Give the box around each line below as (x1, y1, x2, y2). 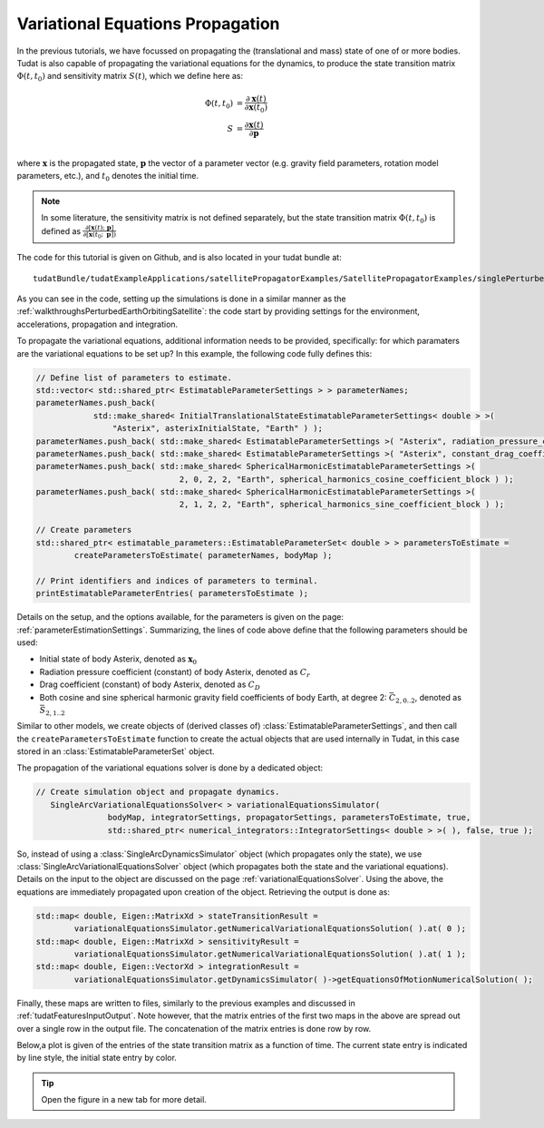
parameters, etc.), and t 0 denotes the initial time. (16, 171, 199, 183)
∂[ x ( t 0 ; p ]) (83, 230, 117, 240)
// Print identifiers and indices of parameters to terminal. (35, 575, 318, 585)
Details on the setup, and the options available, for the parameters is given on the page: (16, 612, 345, 623)
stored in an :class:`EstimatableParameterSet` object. (16, 746, 215, 757)
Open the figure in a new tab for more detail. (41, 1094, 208, 1105)
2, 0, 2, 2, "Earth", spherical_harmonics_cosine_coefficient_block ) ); (179, 474, 514, 485)
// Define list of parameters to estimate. (35, 372, 233, 383)
